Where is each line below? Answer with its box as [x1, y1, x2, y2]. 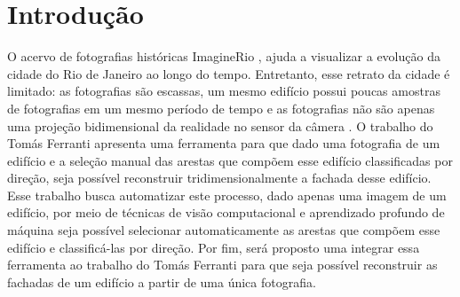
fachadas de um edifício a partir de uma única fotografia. [7, 272, 316, 291]
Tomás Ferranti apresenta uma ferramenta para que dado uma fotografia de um [7, 134, 440, 152]
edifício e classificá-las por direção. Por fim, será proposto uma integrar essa [7, 238, 420, 256]
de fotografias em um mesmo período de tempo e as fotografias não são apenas [7, 98, 435, 117]
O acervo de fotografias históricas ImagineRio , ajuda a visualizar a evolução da [7, 47, 440, 66]
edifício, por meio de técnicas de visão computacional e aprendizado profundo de [7, 203, 445, 222]
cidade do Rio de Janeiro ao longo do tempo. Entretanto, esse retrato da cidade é [7, 64, 450, 82]
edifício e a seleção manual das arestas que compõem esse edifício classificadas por [7, 151, 453, 169]
